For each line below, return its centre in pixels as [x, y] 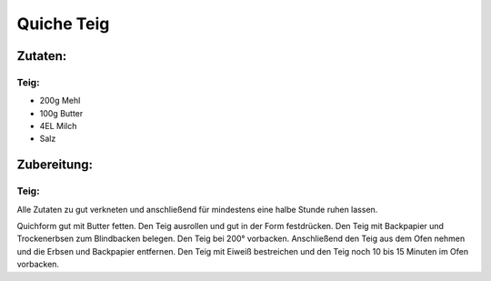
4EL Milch [58, 126]
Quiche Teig [63, 24]
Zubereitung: [55, 165]
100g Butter [61, 113]
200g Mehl [60, 101]
